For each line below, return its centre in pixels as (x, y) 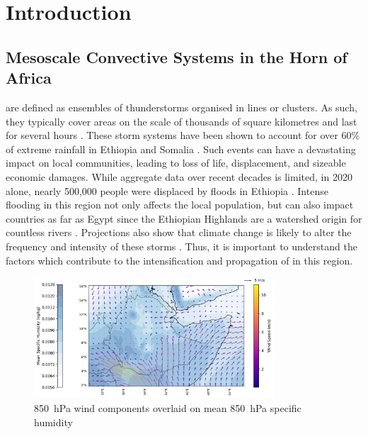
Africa (29, 78)
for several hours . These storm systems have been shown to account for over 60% (183, 135)
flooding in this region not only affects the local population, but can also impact (180, 205)
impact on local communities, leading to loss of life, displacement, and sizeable (176, 163)
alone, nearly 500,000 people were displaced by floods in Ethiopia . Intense (167, 190)
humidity (53, 422)
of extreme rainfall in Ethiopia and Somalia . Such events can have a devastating (181, 149)
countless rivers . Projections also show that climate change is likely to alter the (179, 232)
